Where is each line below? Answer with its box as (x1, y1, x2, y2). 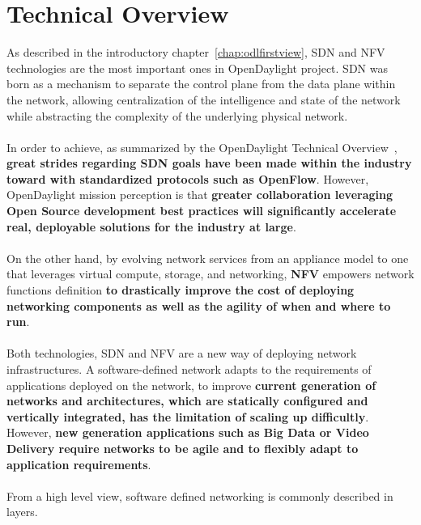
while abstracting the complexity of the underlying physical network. (6, 107, 348, 124)
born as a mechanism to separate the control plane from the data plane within (6, 75, 396, 92)
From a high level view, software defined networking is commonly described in (6, 487, 393, 504)
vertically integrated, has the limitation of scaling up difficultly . (6, 408, 369, 425)
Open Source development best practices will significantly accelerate (6, 202, 397, 219)
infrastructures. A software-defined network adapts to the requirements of (6, 361, 372, 377)
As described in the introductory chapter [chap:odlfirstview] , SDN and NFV (6, 44, 385, 61)
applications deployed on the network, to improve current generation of (6, 376, 376, 393)
